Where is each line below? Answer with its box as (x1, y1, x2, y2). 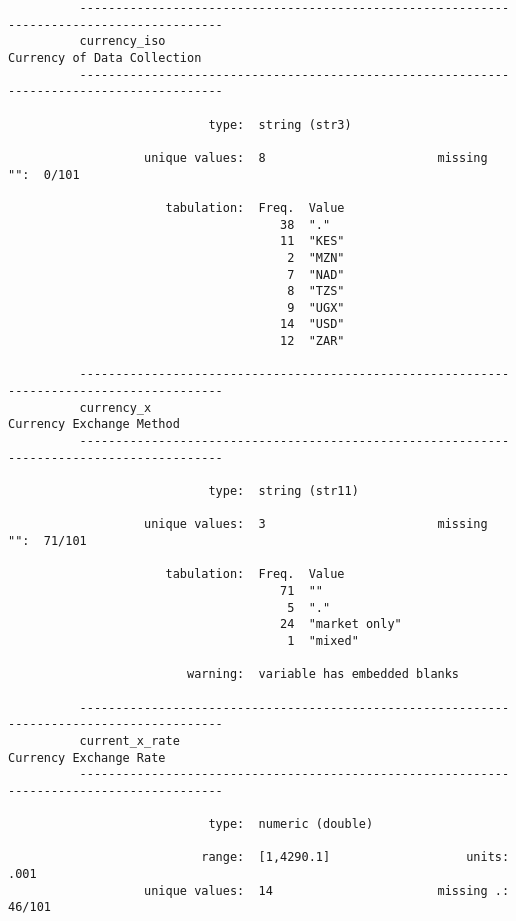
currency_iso (79, 34, 166, 49)
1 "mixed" (287, 633, 359, 648)
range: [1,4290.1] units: (201, 850, 510, 865)
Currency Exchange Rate (8, 750, 166, 765)
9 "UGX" (287, 300, 345, 315)
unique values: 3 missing (144, 517, 488, 532)
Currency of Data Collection (8, 50, 202, 65)
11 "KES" (280, 234, 345, 249)
